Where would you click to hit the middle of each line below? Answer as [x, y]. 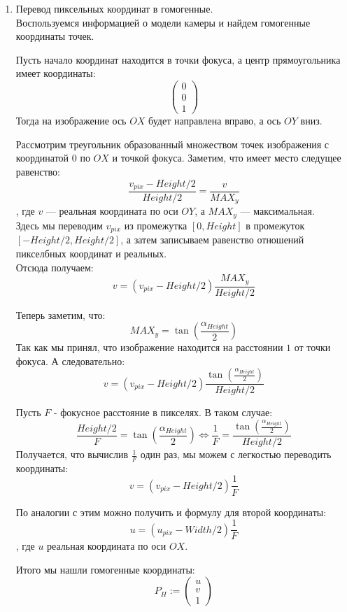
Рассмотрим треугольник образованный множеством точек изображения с [172, 144]
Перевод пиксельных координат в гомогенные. [114, 8]
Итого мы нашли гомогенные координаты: [105, 569]
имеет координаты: [56, 73]
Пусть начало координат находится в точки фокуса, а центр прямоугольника [178, 59]
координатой [42, 158]
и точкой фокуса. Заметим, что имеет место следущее [227, 158]
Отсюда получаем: [55, 267]
